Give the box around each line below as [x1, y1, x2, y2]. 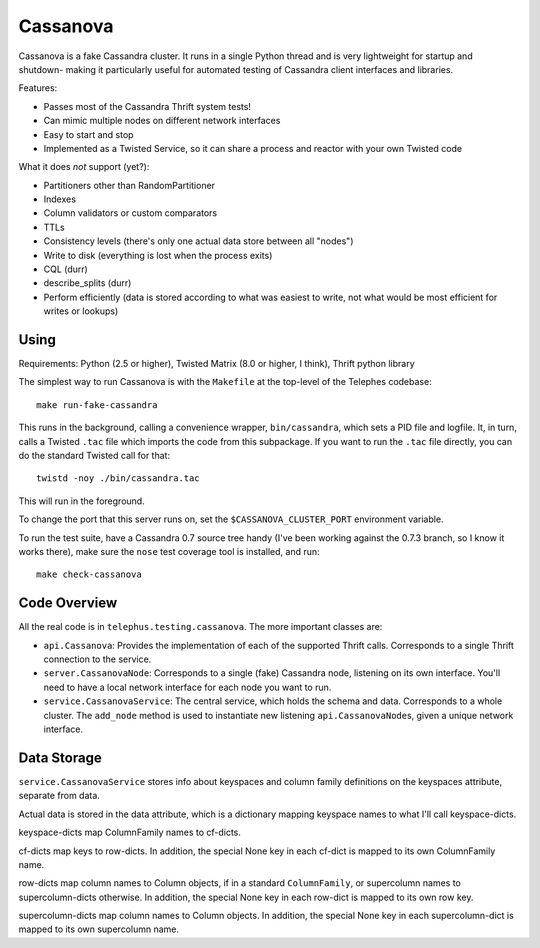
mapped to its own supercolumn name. [18, 923, 180, 935]
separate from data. [18, 790, 100, 802]
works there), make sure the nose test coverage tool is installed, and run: [18, 546, 320, 557]
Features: [18, 82, 58, 94]
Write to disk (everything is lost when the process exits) [43, 249, 273, 261]
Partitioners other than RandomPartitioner [43, 179, 215, 191]
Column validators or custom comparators [43, 207, 218, 219]
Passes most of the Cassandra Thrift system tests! [43, 100, 252, 112]
